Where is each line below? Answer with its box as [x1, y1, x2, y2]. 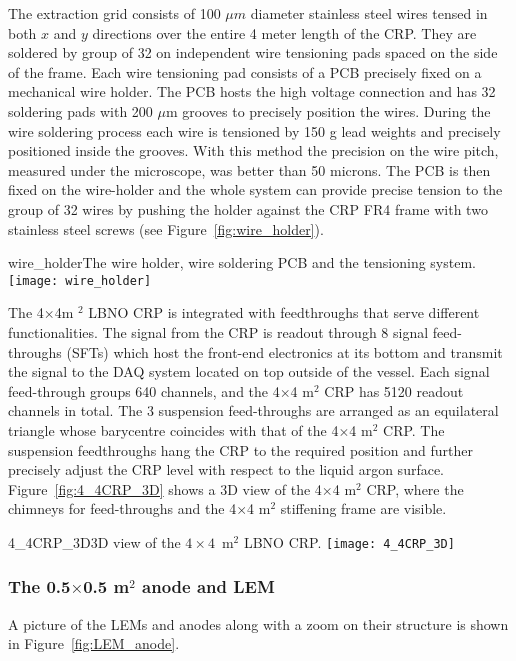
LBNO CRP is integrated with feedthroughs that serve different [88, 302, 480, 323]
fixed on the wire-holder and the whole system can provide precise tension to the [8, 179, 503, 200]
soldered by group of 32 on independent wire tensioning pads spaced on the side [8, 42, 498, 63]
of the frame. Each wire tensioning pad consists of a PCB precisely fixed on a [8, 61, 482, 82]
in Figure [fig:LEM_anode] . [8, 633, 180, 654]
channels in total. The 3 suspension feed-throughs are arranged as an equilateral [8, 400, 499, 421]
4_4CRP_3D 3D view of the [8, 531, 181, 552]
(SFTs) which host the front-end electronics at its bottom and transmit [66, 341, 503, 362]
